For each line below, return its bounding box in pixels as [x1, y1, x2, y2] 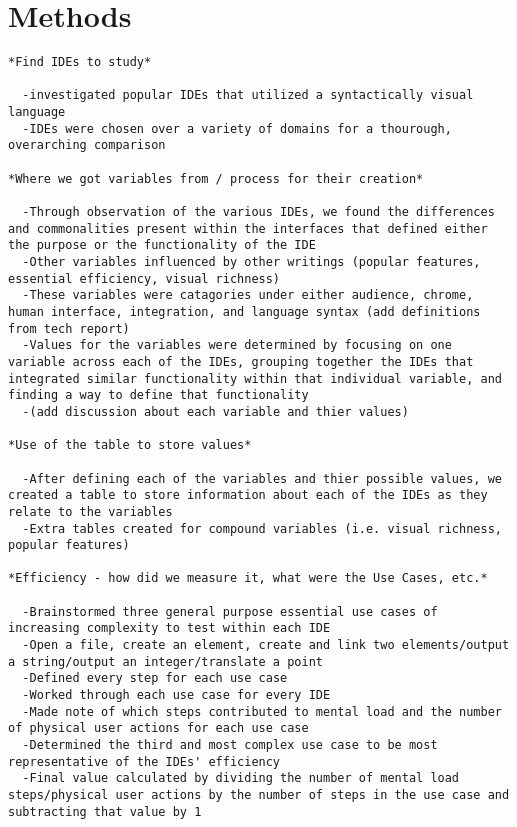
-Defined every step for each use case [22, 671, 288, 686]
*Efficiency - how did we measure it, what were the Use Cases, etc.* [8, 571, 488, 586]
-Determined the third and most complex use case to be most [22, 738, 438, 753]
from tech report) [8, 321, 130, 336]
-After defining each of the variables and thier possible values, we [22, 471, 502, 486]
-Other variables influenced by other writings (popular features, [22, 255, 481, 269]
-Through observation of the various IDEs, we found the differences [22, 205, 495, 220]
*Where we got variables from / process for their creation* [8, 171, 424, 186]
